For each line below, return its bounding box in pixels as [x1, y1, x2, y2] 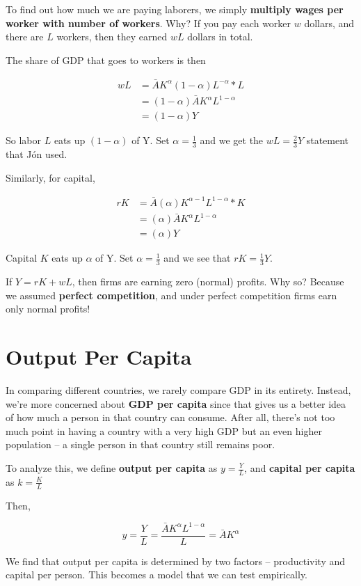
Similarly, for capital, [6, 170, 95, 184]
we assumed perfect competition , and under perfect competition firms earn [6, 287, 337, 302]
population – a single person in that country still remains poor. [6, 437, 275, 452]
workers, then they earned [56, 29, 168, 44]
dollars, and [304, 15, 355, 30]
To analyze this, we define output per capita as [6, 461, 218, 475]
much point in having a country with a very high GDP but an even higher [6, 423, 322, 438]
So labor [6, 133, 42, 148]
